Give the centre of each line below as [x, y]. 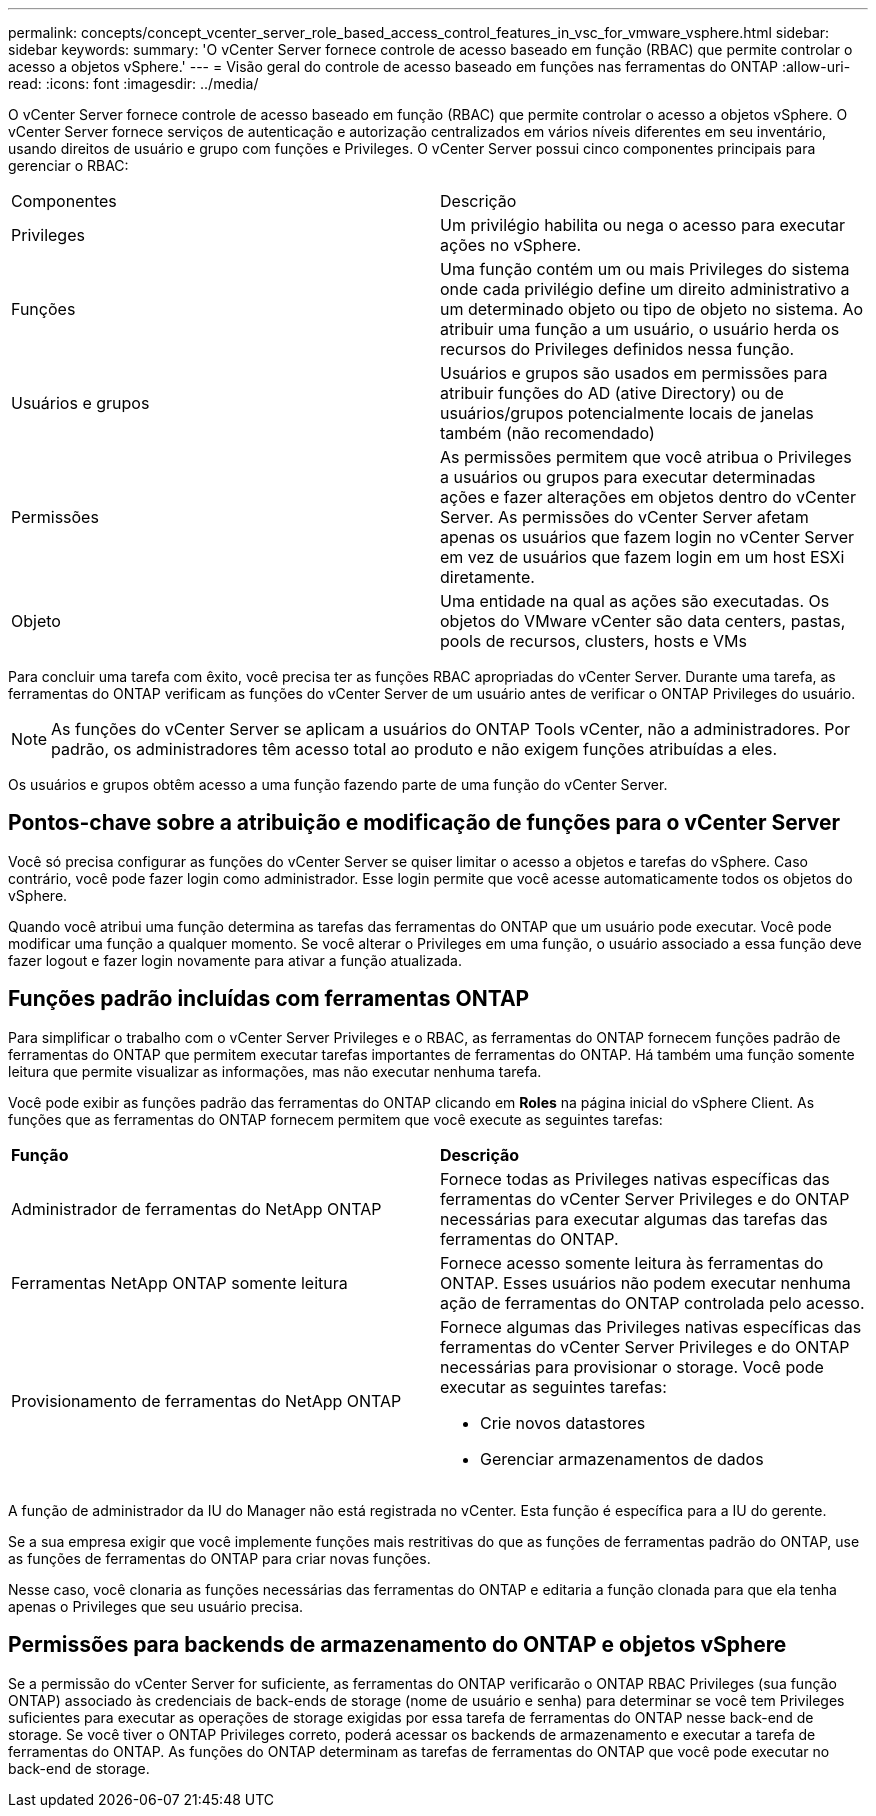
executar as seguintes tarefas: [553, 1386]
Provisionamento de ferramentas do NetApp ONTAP [206, 1400]
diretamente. [487, 577]
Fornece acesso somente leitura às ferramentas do [632, 1262]
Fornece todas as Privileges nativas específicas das [635, 1178]
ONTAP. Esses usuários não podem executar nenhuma [645, 1282]
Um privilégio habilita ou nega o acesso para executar [642, 225]
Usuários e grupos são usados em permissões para [634, 373]
